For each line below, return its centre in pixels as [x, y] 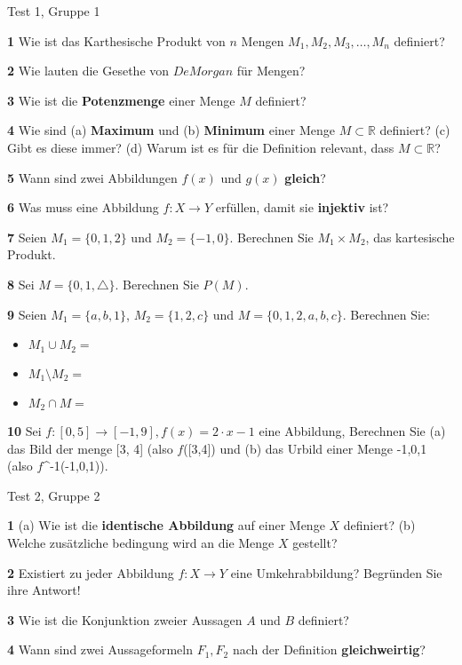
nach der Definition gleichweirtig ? [329, 649]
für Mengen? [271, 71]
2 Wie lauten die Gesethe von [88, 71]
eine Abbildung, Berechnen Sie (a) [352, 431]
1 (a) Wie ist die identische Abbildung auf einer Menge [166, 525]
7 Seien [27, 237]
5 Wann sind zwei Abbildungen [92, 177]
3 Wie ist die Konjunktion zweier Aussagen [125, 619]
